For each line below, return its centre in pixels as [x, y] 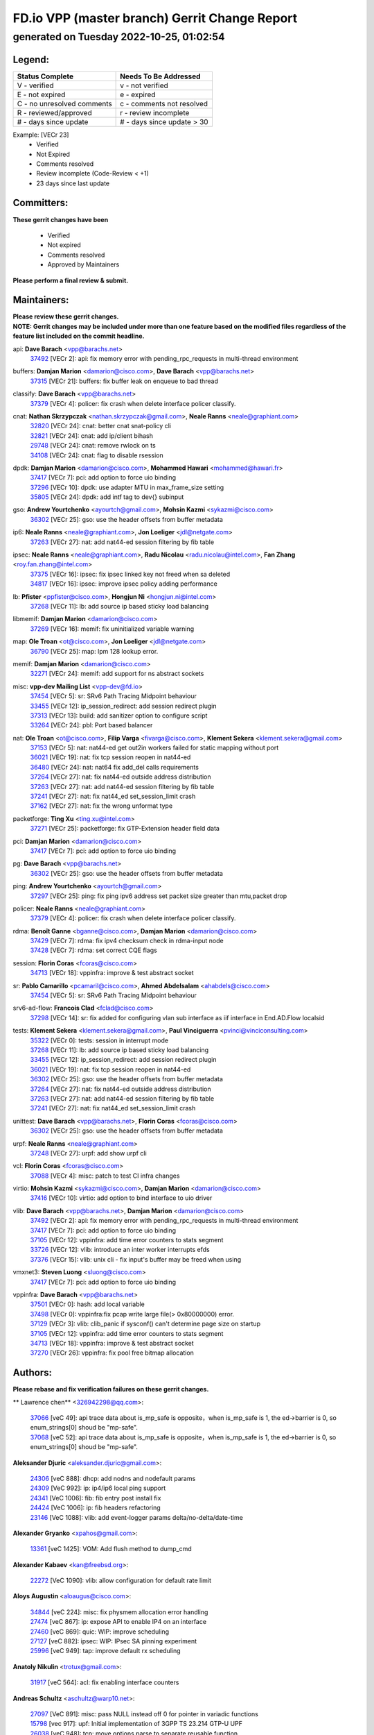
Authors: [32, 1373]
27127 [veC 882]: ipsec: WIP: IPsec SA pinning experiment [114, 1641]
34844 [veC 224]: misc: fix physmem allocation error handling [119, 1612]
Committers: [41, 203]
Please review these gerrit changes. [66, 316]
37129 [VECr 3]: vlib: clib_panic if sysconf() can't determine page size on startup [145, 1324]
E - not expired [41, 94]
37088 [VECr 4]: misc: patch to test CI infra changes [105, 1176]
